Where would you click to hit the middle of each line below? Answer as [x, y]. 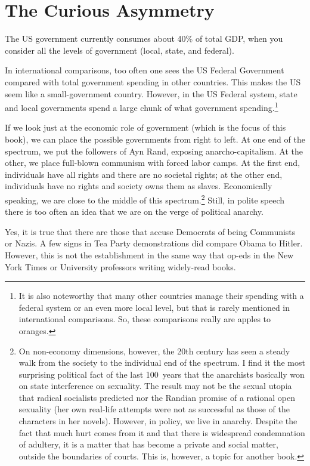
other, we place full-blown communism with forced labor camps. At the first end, [153, 163]
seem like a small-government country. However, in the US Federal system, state [151, 93]
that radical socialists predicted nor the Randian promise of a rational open [157, 397]
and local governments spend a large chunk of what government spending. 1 [142, 107]
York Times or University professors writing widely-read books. [120, 266]
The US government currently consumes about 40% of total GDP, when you [144, 38]
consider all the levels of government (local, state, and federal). [120, 50]
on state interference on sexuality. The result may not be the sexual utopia [155, 386]
